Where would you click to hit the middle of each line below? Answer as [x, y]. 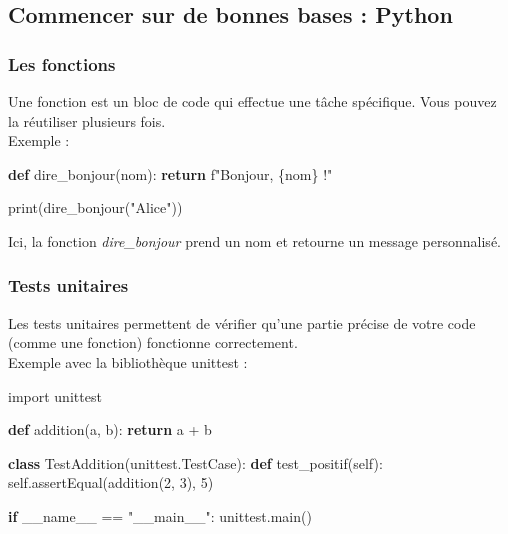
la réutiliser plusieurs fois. [87, 120]
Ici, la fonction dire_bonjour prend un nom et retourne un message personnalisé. [254, 240]
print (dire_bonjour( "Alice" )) [95, 207]
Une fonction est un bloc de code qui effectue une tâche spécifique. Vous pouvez [252, 101]
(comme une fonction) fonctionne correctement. [153, 342]
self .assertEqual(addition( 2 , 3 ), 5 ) [111, 482]
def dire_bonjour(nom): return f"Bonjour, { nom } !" [170, 173]
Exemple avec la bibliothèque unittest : [128, 361]
